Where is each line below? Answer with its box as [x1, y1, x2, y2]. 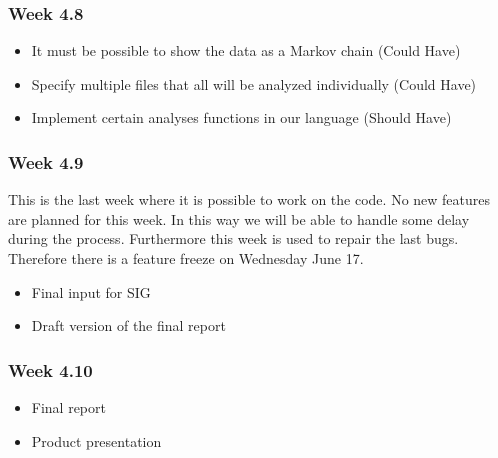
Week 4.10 [8, 357, 93, 382]
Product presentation [31, 430, 162, 451]
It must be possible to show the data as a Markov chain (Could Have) [31, 40, 461, 61]
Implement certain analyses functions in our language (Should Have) [31, 107, 452, 128]
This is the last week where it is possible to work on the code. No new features [8, 189, 491, 210]
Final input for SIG [31, 281, 151, 302]
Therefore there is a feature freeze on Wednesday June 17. [8, 248, 364, 268]
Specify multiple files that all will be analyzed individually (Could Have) [31, 73, 477, 94]
